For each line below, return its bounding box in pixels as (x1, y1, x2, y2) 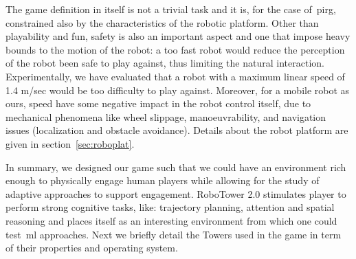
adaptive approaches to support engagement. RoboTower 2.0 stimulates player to (5, 186, 346, 201)
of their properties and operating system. (5, 240, 178, 255)
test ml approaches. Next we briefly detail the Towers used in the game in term (5, 227, 342, 241)
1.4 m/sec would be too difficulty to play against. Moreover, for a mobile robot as (5, 82, 350, 97)
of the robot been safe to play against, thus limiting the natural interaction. (5, 56, 324, 70)
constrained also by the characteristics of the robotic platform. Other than (5, 15, 319, 30)
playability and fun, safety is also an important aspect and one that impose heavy (5, 29, 351, 43)
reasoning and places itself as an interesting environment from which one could (5, 213, 337, 227)
